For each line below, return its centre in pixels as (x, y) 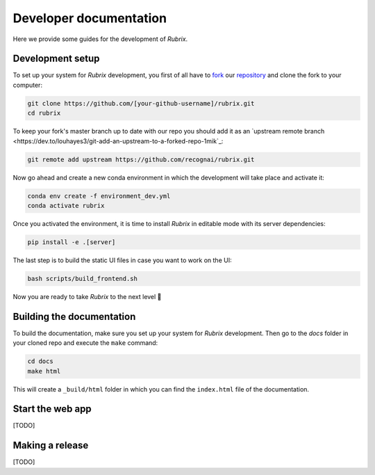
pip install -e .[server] (72, 242)
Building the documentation (74, 316)
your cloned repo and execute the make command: (85, 343)
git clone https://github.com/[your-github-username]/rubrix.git (141, 103)
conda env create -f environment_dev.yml (99, 196)
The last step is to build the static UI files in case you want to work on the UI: (122, 260)
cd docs (40, 361)
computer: (28, 85)
